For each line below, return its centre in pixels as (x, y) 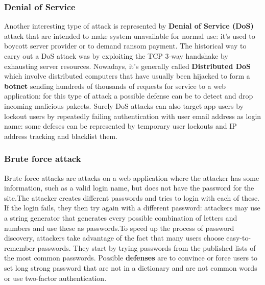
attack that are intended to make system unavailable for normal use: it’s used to (130, 35)
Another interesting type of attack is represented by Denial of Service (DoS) (129, 26)
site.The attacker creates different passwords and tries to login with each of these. (132, 197)
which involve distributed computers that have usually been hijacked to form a (127, 76)
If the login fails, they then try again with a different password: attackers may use (132, 208)
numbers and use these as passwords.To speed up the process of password (119, 228)
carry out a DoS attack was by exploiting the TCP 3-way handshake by (116, 56)
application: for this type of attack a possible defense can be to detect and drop (129, 96)
